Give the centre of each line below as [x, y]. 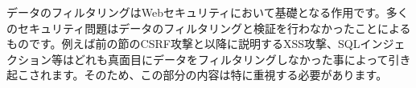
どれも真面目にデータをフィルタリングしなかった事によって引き [242, 59]
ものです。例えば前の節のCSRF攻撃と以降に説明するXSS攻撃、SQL [183, 44]
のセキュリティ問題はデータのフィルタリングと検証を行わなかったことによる [209, 28]
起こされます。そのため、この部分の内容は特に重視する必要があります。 [197, 75]
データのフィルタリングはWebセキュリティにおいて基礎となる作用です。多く [208, 12]
